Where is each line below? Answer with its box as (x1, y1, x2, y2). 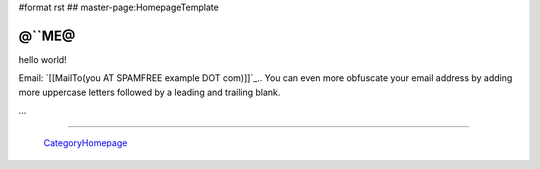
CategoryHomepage (43, 137, 128, 149)
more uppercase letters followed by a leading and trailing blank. (18, 86, 281, 98)
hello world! (18, 53, 67, 65)
